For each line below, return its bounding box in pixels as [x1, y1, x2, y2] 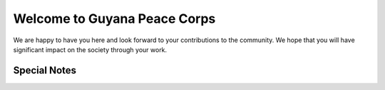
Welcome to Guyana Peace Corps [13, 11, 216, 26]
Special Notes [13, 64, 77, 76]
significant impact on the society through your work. [13, 45, 168, 54]
